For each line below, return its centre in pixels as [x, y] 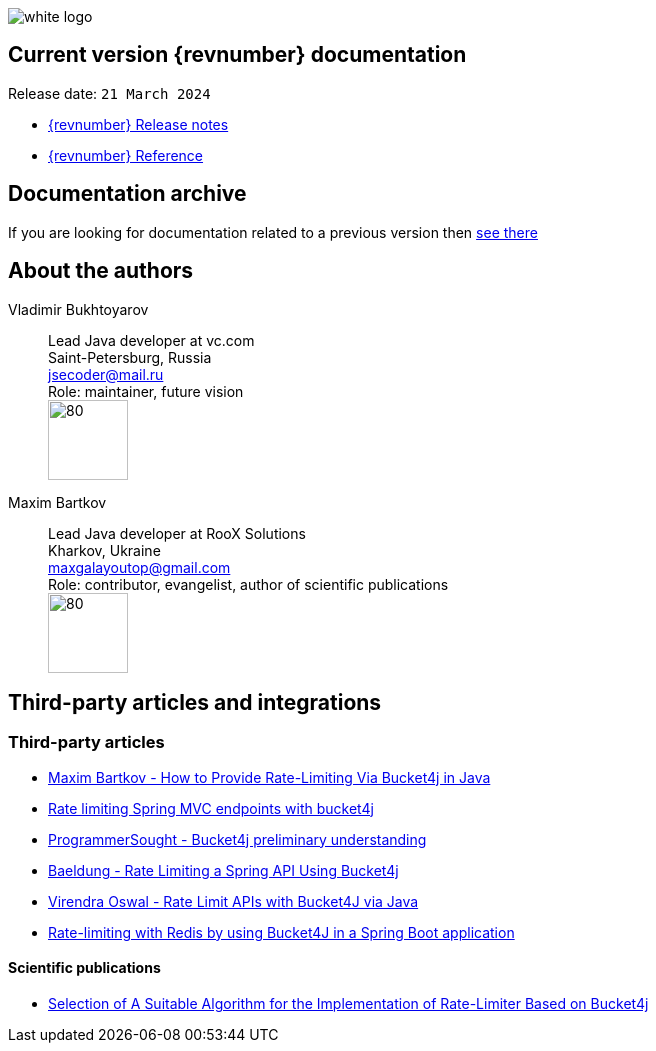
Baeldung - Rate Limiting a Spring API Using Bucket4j [223, 870]
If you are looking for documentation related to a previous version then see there [273, 232]
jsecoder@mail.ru [106, 374]
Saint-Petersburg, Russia [130, 357]
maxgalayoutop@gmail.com [139, 567]
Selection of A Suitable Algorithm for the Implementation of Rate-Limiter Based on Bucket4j [348, 1003]
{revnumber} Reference [126, 155]
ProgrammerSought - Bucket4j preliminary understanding [237, 839]
